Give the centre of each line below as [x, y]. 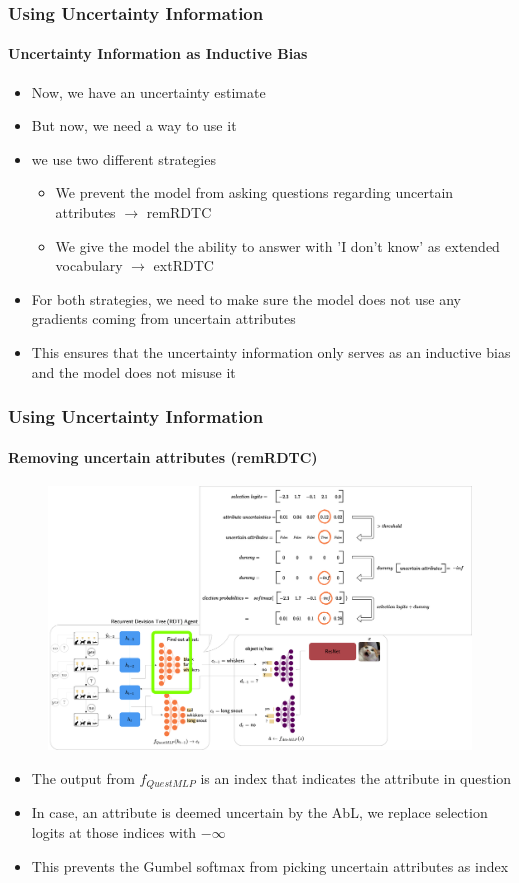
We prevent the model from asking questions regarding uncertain [254, 192]
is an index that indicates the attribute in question [356, 777]
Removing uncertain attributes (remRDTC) [163, 456]
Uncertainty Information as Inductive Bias [158, 53]
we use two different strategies [123, 158]
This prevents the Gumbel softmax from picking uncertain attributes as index [270, 865]
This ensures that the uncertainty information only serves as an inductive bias [271, 351]
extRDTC [183, 265]
